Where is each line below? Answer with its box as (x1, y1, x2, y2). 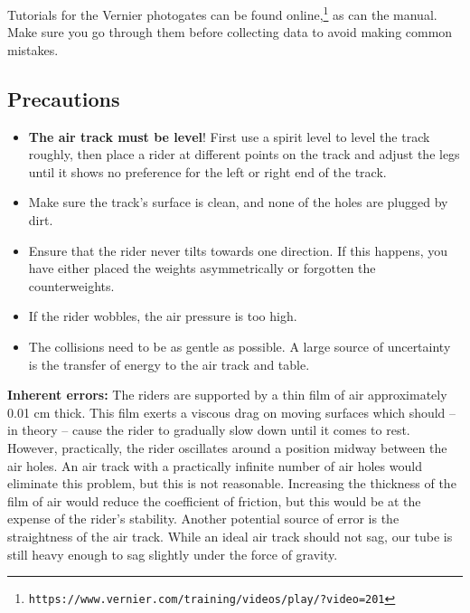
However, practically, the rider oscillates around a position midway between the (7, 438, 447, 457)
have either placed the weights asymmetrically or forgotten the (28, 259, 376, 278)
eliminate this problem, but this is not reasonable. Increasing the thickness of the (7, 474, 456, 493)
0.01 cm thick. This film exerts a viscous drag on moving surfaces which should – (7, 402, 456, 421)
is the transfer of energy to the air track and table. (28, 354, 310, 373)
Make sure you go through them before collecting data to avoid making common (7, 23, 453, 42)
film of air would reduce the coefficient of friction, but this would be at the (7, 491, 421, 510)
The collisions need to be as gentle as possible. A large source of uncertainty (28, 336, 451, 355)
